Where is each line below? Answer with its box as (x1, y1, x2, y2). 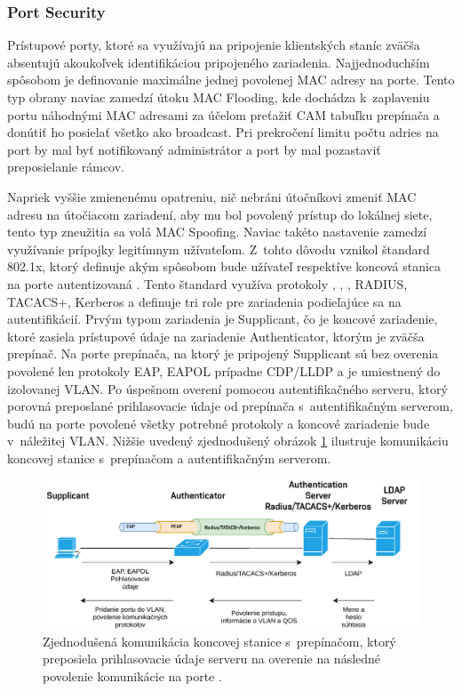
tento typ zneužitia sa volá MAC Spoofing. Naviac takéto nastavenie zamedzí (7, 222, 427, 241)
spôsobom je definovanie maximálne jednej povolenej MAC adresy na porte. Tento (7, 70, 455, 89)
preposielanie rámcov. (7, 157, 124, 176)
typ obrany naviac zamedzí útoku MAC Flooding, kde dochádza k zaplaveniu (7, 88, 430, 106)
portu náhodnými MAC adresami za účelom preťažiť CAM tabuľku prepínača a (7, 105, 440, 124)
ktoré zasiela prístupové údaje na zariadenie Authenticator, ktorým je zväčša (7, 326, 425, 345)
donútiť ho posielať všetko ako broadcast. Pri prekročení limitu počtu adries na (7, 123, 439, 141)
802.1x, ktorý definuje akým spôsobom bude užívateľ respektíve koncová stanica (7, 257, 442, 276)
